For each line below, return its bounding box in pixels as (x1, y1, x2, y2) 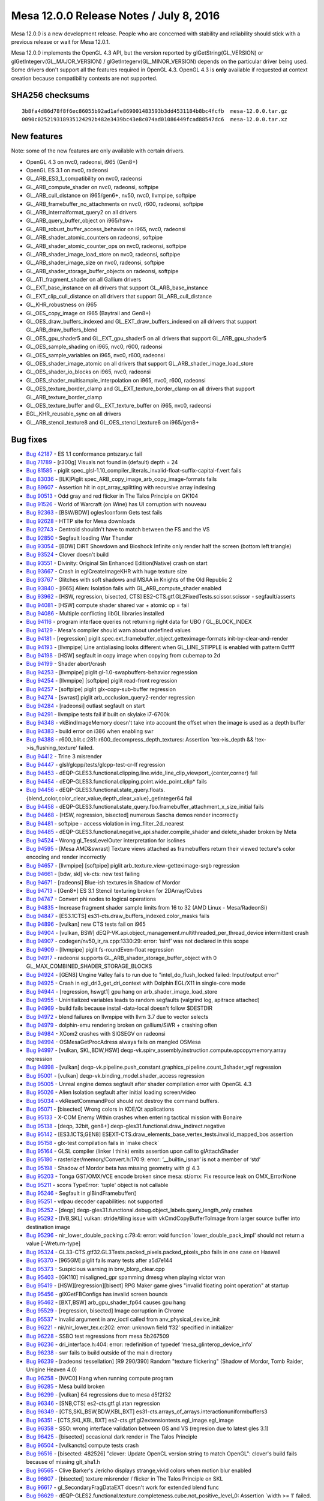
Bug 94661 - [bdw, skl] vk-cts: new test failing (26, 871, 140, 878)
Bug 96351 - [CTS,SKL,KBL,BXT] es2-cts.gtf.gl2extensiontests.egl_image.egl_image (26, 1416, 234, 1424)
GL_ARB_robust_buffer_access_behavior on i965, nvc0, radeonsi (26, 225, 186, 232)
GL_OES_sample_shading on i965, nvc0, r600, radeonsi (26, 343, 163, 351)
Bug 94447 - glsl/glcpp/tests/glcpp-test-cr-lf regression (26, 761, 166, 769)
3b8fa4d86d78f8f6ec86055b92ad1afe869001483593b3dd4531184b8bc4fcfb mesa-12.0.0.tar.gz (22, 107, 288, 114)
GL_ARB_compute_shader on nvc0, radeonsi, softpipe (26, 183, 159, 190)
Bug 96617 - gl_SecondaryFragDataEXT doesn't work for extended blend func (26, 1484, 219, 1491)
